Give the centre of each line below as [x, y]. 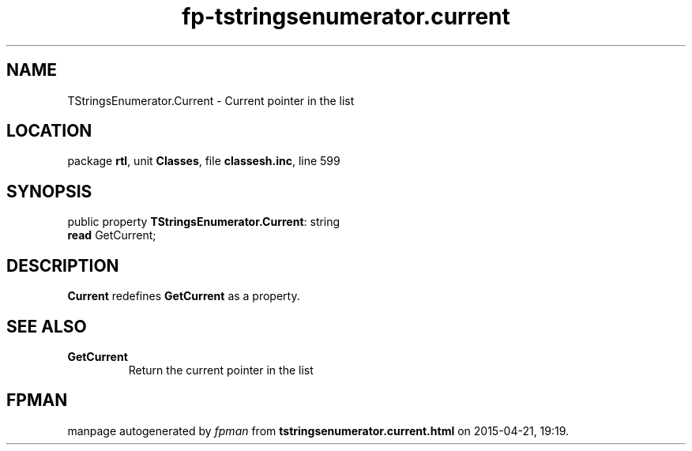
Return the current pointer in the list [221, 370]
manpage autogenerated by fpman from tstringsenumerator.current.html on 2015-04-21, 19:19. [318, 430]
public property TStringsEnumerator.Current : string [204, 222]
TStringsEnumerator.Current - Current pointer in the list [211, 100]
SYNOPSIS [49, 191]
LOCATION [49, 131]
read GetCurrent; [112, 235]
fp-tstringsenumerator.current [346, 17]
